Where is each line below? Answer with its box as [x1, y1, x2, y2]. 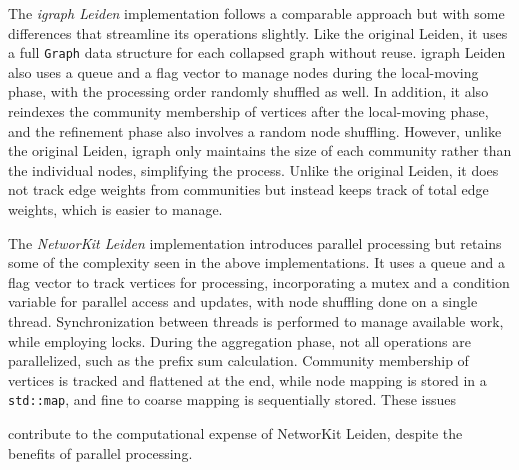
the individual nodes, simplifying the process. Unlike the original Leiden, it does [8, 159, 499, 180]
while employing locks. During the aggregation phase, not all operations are [8, 330, 471, 351]
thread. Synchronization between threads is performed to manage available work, [8, 310, 504, 331]
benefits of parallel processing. [8, 442, 193, 463]
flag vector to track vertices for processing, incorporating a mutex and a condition [8, 271, 510, 292]
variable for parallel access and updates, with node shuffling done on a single [8, 291, 478, 312]
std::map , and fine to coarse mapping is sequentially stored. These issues [8, 389, 456, 410]
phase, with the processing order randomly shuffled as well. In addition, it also [8, 81, 489, 102]
